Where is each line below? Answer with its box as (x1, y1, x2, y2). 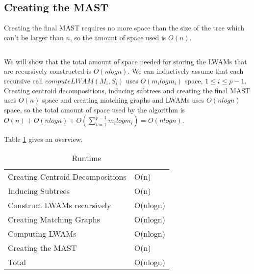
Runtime (72, 152, 102, 164)
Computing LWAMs (8, 227, 76, 239)
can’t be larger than (4, 32, 64, 42)
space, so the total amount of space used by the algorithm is (4, 104, 185, 114)
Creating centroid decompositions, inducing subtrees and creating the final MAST (4, 85, 251, 95)
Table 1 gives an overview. (4, 134, 83, 144)
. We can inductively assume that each (127, 66, 244, 76)
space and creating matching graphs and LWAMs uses (42, 95, 204, 105)
